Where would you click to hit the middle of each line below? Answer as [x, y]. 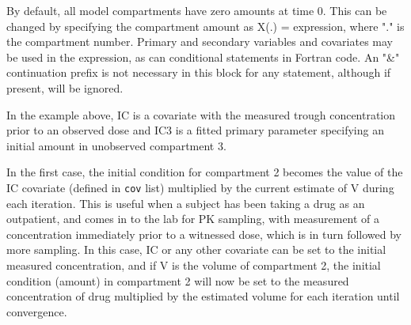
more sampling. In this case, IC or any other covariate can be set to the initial [196, 249]
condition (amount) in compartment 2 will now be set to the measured [178, 280]
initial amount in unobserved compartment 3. [116, 145]
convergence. [37, 311]
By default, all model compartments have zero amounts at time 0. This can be [197, 10]
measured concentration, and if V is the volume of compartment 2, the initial [194, 265]
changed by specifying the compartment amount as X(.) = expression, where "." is [205, 26]
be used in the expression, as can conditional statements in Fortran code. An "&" [203, 57]
